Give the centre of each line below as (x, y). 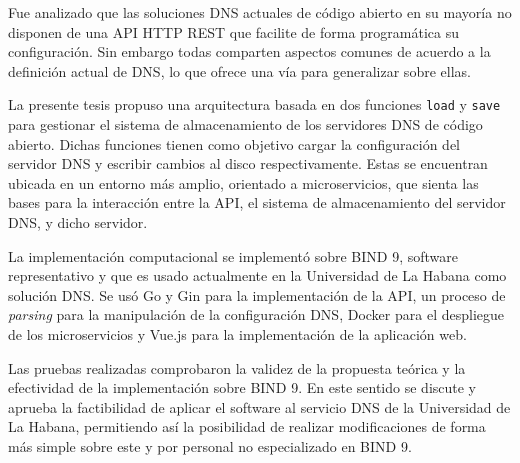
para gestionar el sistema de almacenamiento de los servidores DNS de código (245, 124)
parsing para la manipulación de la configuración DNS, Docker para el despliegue (256, 314)
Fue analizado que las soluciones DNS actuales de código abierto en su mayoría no (260, 12)
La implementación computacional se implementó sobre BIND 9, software (233, 255)
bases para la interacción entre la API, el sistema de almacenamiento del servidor (257, 202)
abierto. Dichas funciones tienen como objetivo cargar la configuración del (234, 143)
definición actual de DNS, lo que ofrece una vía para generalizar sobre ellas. (239, 70)
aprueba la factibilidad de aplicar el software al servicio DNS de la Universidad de (259, 406)
